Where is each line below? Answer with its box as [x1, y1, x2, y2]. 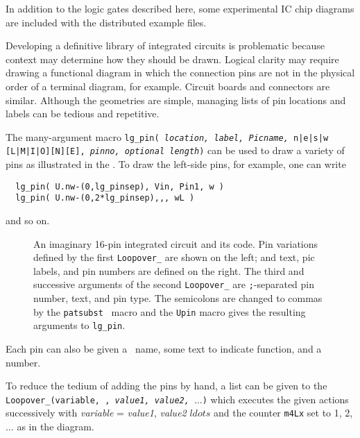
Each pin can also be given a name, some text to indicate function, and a [6, 341, 322, 355]
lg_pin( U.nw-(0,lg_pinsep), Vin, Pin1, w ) [15, 181, 224, 192]
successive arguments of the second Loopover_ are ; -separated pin [33, 277, 315, 292]
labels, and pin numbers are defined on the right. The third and [33, 263, 305, 278]
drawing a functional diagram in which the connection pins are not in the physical [6, 65, 355, 80]
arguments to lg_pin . [33, 318, 126, 332]
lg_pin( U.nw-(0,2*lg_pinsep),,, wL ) [15, 193, 195, 203]
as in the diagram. [17, 419, 94, 434]
